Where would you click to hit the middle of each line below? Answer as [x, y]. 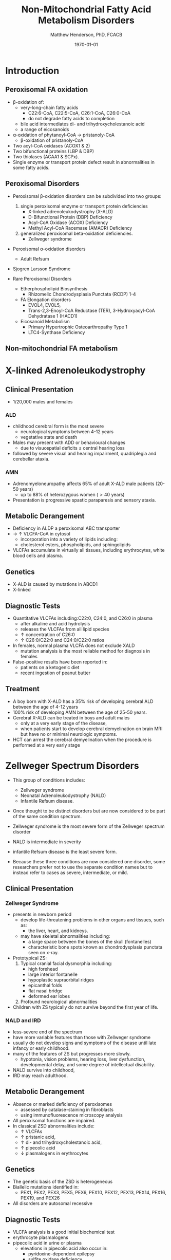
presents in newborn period [42, 914]
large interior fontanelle [53, 974]
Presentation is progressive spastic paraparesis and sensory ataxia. [84, 500]
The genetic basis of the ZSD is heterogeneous [63, 1182]
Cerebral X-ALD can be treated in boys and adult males [71, 717]
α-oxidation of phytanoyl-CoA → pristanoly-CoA [63, 135]
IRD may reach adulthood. [40, 1076]
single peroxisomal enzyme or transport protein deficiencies [84, 206]
